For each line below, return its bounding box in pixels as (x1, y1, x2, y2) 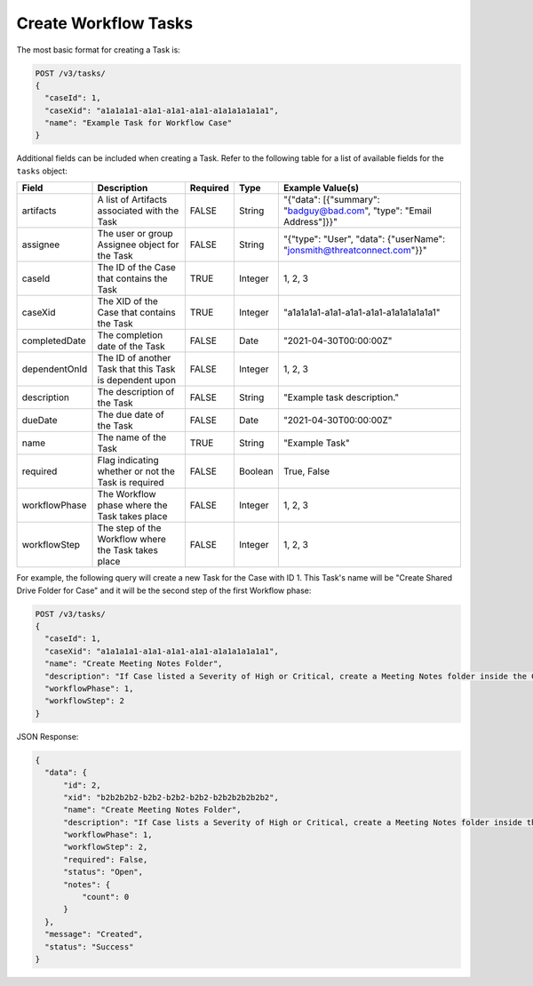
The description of (97, 386, 175, 398)
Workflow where (97, 533, 166, 546)
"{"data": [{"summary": (282, 194, 381, 206)
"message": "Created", (44, 929, 144, 940)
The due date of (97, 409, 164, 421)
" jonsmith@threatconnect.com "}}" (282, 244, 427, 257)
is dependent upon (97, 374, 177, 387)
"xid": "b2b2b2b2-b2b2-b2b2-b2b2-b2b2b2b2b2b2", (63, 792, 279, 802)
